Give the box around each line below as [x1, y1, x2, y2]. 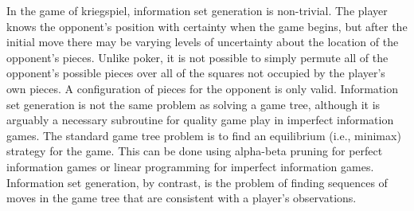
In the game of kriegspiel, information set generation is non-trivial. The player [6, 2, 388, 18]
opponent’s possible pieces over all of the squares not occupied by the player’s [6, 64, 385, 81]
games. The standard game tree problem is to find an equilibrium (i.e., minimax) [6, 127, 401, 143]
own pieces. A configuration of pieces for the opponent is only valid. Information [6, 80, 398, 96]
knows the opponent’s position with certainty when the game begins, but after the [6, 18, 408, 34]
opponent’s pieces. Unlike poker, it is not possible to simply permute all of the [6, 49, 389, 65]
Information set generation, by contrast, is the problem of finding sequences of [6, 174, 388, 190]
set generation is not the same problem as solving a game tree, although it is [6, 96, 381, 112]
